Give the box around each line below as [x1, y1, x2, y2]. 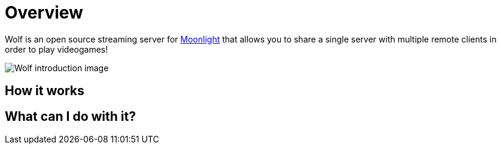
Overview [5, 2, 83, 23]
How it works [5, 83, 84, 99]
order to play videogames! [5, 44, 108, 54]
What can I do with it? [5, 108, 136, 124]
